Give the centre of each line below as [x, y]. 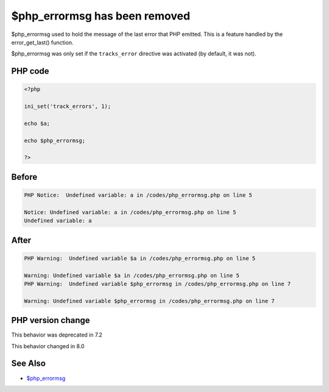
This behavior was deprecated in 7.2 [57, 335]
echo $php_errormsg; [55, 141]
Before [24, 177]
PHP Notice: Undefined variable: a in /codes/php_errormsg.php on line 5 [138, 195]
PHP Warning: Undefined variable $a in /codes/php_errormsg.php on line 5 [140, 258]
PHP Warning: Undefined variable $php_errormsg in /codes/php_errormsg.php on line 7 [157, 284]
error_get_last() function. [42, 42]
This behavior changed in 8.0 [48, 346]
